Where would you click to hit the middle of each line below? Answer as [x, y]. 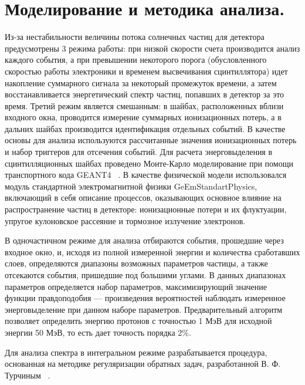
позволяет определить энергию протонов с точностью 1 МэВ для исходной [138, 321]
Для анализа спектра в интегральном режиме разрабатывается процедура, [136, 352]
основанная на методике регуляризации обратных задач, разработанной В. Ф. [143, 364]
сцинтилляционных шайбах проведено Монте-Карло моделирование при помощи [149, 163]
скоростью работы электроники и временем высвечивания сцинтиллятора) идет [146, 71]
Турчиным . [28, 375]
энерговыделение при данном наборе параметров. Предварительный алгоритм [144, 309]
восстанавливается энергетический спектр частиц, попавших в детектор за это [145, 94]
